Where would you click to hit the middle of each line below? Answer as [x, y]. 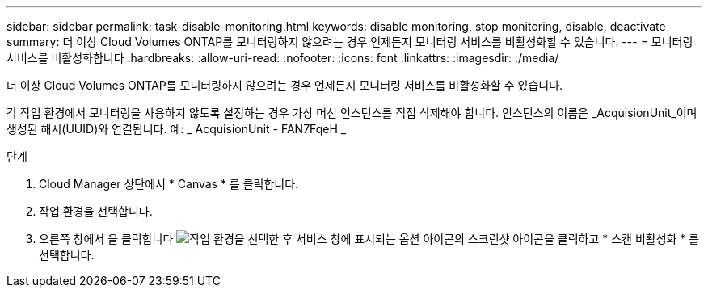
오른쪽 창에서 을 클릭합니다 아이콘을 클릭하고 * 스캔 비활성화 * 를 [369, 239]
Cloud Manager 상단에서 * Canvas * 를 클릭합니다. [169, 184]
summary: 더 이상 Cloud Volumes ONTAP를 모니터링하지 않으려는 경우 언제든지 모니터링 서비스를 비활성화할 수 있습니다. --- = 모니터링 [350, 42]
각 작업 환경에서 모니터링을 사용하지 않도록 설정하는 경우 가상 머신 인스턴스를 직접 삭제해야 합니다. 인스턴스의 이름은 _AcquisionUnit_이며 [352, 113]
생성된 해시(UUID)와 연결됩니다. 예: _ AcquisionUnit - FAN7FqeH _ [177, 129]
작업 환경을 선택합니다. [96, 211]
